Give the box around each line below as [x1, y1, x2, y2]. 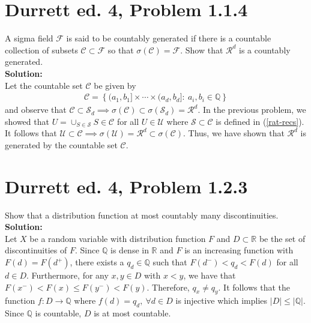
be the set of [259, 232, 306, 244]
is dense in [110, 244, 149, 256]
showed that [5, 115, 49, 127]
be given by [94, 79, 136, 91]
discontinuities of [5, 244, 67, 256]
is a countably [239, 43, 291, 56]
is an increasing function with [184, 244, 294, 256]
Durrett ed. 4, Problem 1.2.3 [5, 174, 248, 198]
